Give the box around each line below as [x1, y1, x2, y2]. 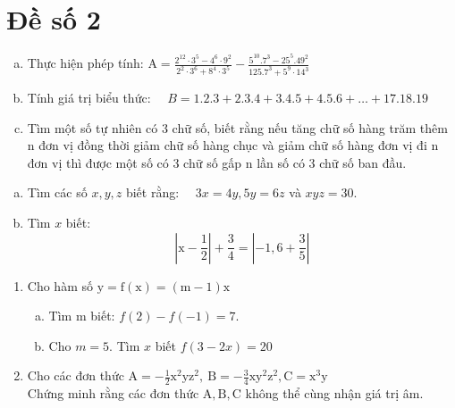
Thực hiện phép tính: [27, 54, 144, 72]
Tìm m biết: [48, 306, 115, 325]
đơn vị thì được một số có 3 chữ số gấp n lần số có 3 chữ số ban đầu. [27, 153, 407, 171]
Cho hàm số [27, 276, 93, 295]
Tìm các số [27, 183, 88, 202]
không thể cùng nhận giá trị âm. [245, 384, 424, 403]
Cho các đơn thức [27, 366, 124, 385]
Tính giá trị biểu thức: [27, 88, 151, 107]
